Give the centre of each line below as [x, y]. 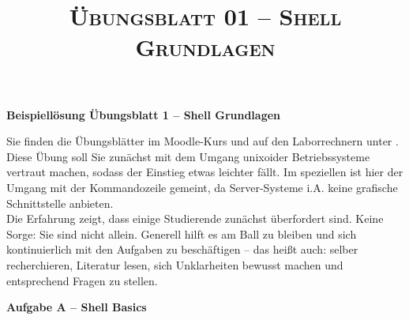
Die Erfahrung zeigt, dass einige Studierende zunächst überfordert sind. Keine [195, 218]
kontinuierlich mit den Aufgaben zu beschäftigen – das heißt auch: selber [182, 249]
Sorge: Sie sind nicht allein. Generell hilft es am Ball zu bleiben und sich [182, 233]
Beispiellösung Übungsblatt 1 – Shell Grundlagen [144, 114]
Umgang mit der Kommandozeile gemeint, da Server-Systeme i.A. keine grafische [202, 187]
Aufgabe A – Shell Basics [77, 307]
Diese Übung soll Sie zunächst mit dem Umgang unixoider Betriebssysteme [188, 156]
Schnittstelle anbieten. [60, 203]
